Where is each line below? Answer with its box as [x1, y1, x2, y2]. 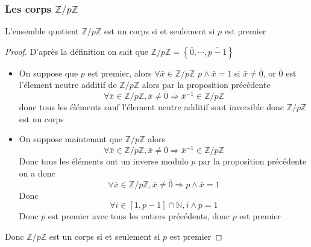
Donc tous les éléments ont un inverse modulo [19, 155, 189, 167]
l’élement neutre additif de [19, 78, 117, 91]
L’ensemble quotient [5, 25, 79, 37]
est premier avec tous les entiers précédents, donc [48, 210, 230, 222]
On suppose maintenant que [19, 133, 123, 145]
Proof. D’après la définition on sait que [5, 45, 148, 57]
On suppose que [19, 66, 78, 79]
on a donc [19, 166, 55, 179]
